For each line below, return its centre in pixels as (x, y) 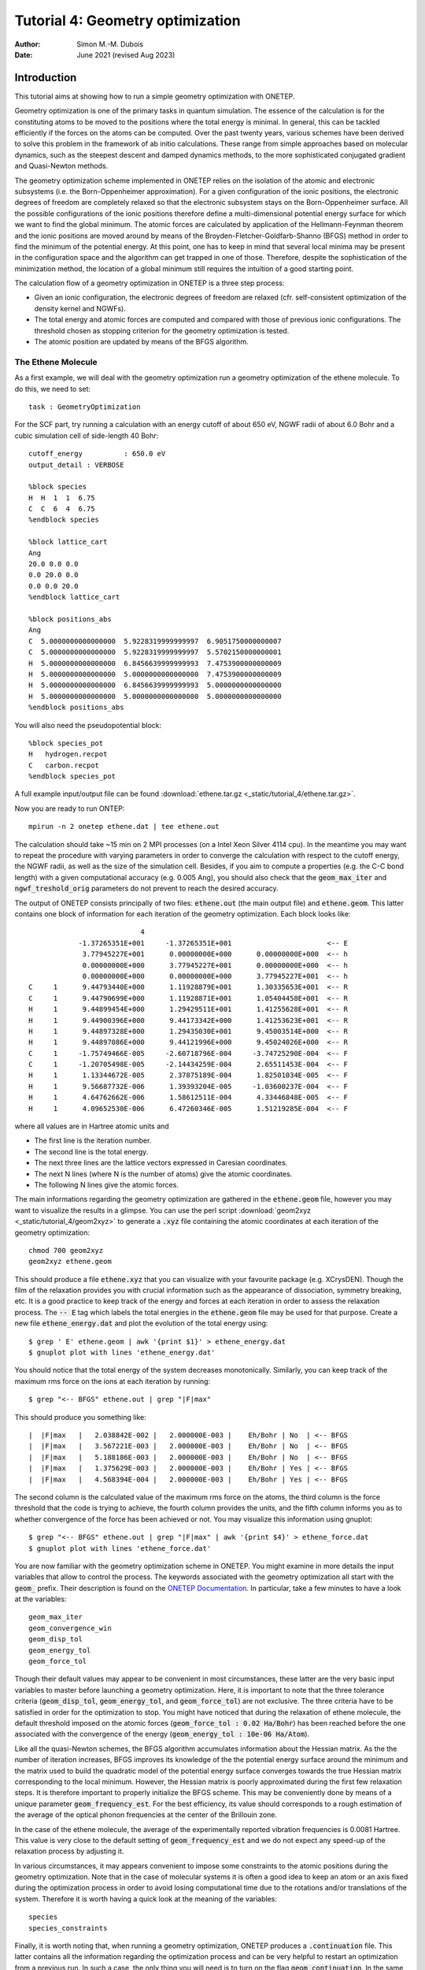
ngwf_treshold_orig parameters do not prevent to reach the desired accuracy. (146, 888)
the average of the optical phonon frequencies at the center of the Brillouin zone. (146, 1815)
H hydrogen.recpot (68, 754)
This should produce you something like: (81, 1417)
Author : (28, 44)
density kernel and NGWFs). (80, 308)
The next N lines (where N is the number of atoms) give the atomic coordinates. (163, 1173)
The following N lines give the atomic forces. (106, 1184)
